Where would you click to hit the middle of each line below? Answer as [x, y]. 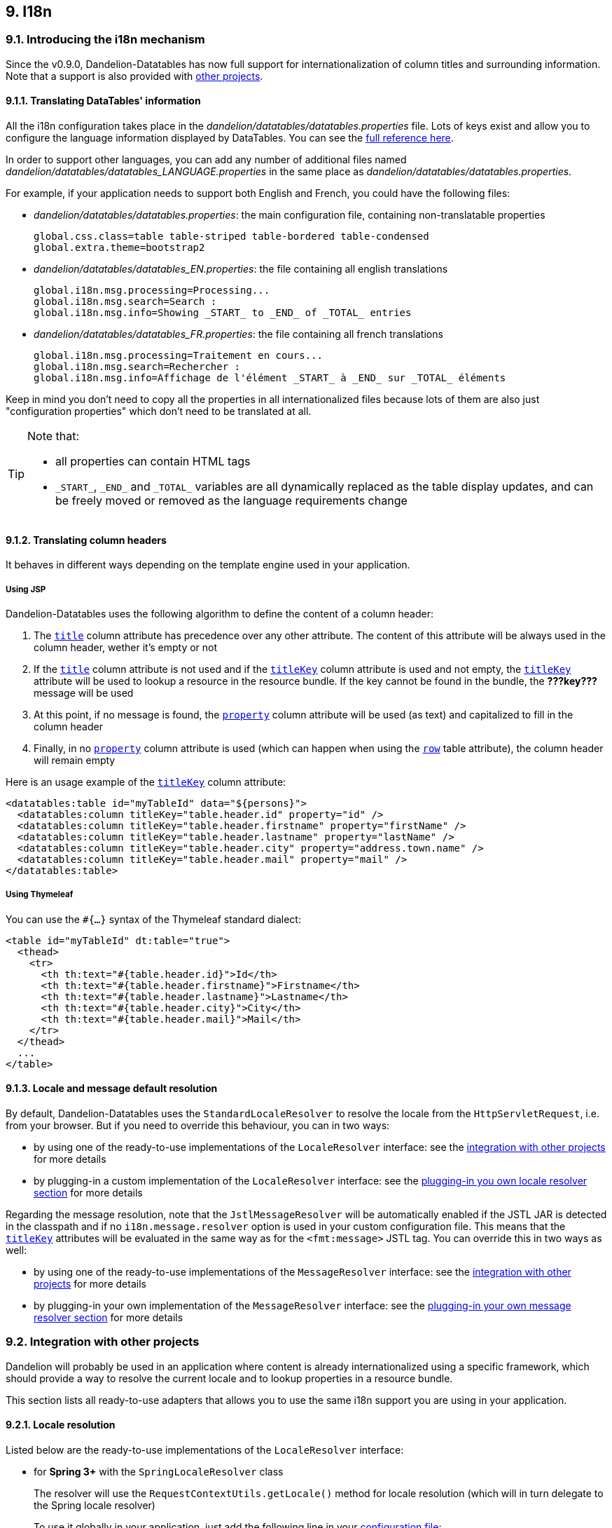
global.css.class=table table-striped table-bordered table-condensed [231, 237]
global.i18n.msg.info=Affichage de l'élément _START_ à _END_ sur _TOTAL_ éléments [270, 378]
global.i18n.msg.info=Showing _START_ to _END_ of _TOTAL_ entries [223, 313]
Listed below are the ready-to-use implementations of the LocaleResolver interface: [205, 1449]
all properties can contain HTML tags [153, 462]
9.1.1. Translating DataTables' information [103, 101]
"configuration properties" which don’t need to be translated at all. [159, 411]
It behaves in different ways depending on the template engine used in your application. [208, 565]
